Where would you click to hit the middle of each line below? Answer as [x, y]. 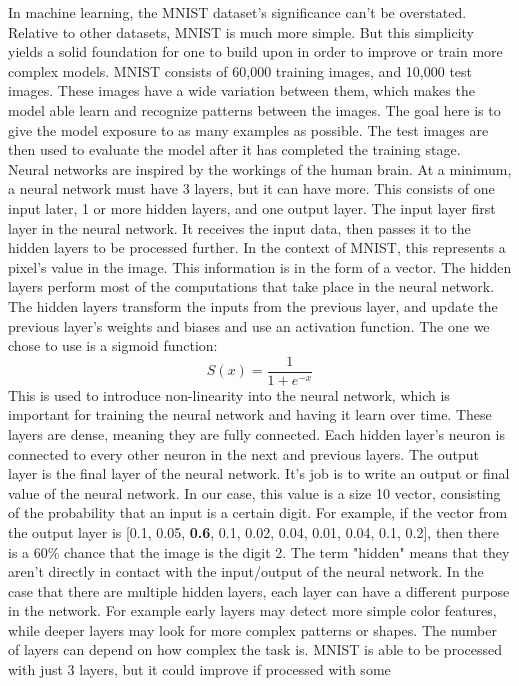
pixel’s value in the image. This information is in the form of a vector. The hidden [260, 266]
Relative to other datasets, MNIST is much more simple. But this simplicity [241, 31]
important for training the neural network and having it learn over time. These [250, 414]
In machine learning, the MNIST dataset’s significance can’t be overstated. [237, 12]
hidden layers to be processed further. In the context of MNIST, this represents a [257, 247]
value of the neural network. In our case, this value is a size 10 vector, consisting [254, 492]
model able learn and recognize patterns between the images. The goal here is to [254, 109]
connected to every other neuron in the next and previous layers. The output [243, 453]
